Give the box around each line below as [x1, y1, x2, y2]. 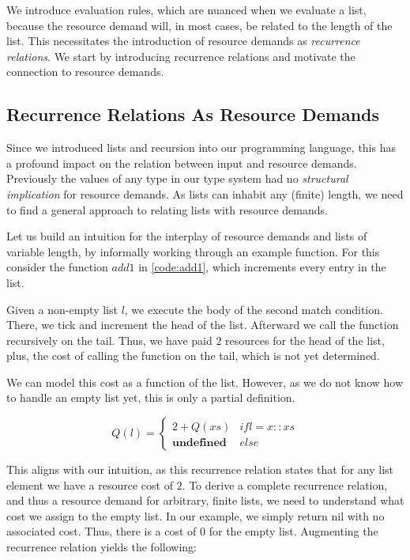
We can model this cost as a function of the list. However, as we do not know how [6, 373, 404, 390]
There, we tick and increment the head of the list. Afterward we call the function [6, 316, 399, 333]
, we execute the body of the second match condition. [124, 301, 383, 317]
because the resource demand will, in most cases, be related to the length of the [6, 17, 393, 33]
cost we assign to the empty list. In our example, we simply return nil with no [6, 507, 385, 524]
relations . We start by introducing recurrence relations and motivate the [6, 47, 355, 64]
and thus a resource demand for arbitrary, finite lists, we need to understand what [6, 492, 404, 509]
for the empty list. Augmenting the [209, 523, 378, 539]
